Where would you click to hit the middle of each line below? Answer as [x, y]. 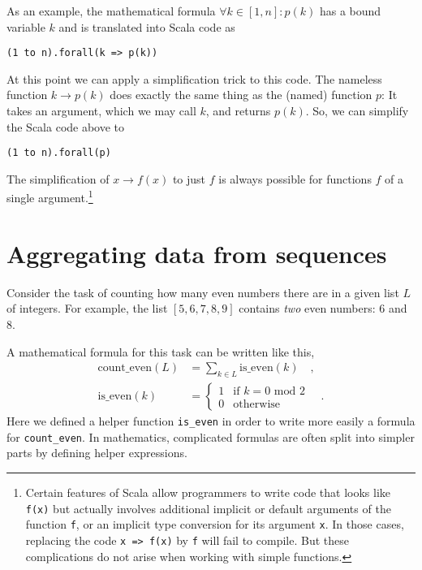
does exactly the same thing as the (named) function [241, 95]
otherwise [257, 404]
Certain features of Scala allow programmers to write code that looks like [208, 492]
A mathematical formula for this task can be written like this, [161, 351]
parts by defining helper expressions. [97, 453]
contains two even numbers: [307, 308]
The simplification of [58, 178]
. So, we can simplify [357, 111]
